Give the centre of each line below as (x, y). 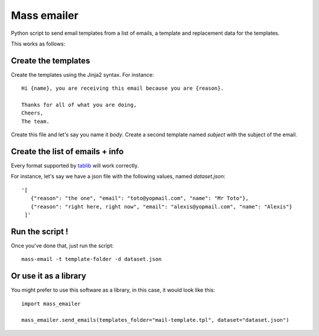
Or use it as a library (49, 276)
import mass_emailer (51, 304)
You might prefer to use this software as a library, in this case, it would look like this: (113, 290)
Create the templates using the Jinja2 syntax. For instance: (82, 74)
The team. (35, 121)
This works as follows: (38, 44)
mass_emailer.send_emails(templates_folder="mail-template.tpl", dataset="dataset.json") (155, 320)
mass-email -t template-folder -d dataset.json (92, 259)
